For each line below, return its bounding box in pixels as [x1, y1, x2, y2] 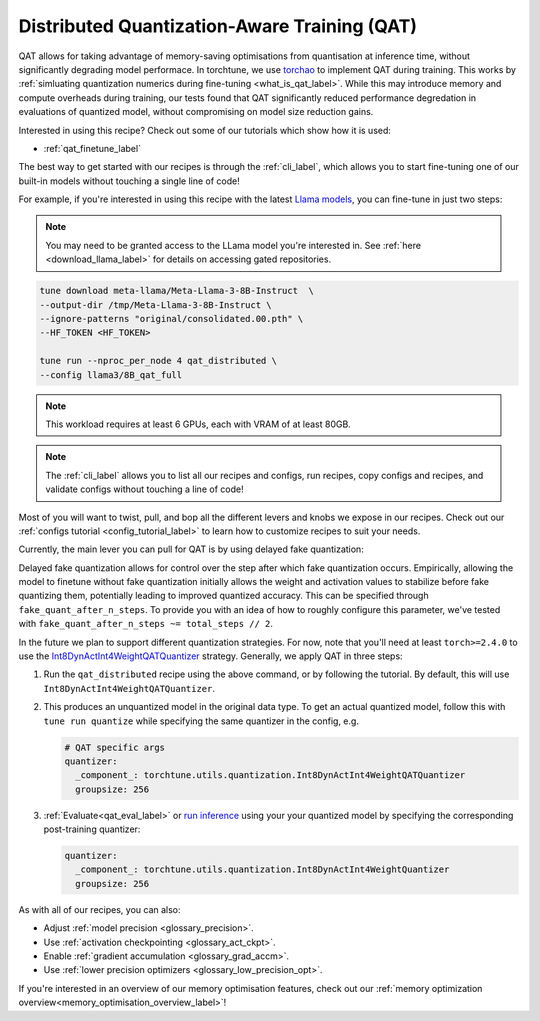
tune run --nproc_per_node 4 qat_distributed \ [39, 355, 277, 367]
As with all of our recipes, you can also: [18, 903, 181, 915]
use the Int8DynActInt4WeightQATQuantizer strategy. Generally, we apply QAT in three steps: [18, 650, 404, 662]
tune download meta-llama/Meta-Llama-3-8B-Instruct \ [39, 285, 314, 297]
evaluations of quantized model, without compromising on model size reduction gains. [18, 106, 374, 118]
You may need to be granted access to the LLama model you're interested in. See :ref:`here [45, 239, 422, 251]
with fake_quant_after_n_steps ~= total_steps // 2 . [18, 618, 274, 630]
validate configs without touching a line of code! [45, 483, 244, 495]
